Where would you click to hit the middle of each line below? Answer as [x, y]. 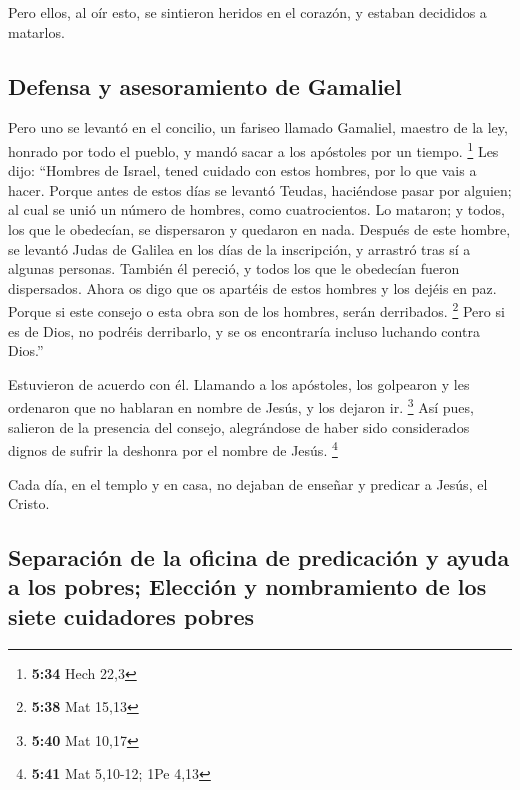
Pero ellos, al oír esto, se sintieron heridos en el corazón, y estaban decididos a [247, 12]
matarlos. [36, 31]
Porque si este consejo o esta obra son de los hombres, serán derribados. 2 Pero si [256, 310]
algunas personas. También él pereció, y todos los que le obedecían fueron [234, 268]
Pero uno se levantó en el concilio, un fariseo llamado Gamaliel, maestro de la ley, [258, 127]
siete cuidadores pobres [131, 615]
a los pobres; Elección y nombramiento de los [247, 586]
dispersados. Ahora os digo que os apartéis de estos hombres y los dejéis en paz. [252, 287]
